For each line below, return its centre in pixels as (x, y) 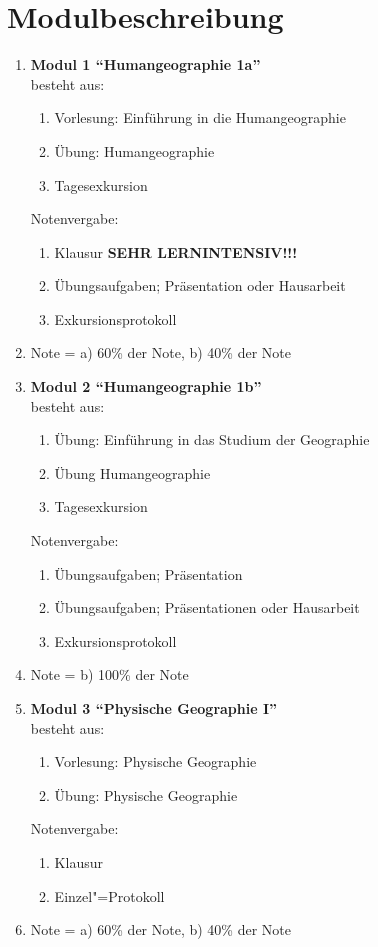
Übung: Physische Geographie (146, 794)
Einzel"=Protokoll (109, 895)
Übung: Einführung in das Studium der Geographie (212, 439)
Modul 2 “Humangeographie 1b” (146, 386)
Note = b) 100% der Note (109, 674)
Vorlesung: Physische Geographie (155, 761)
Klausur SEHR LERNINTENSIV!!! (176, 251)
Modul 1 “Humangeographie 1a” (145, 64)
